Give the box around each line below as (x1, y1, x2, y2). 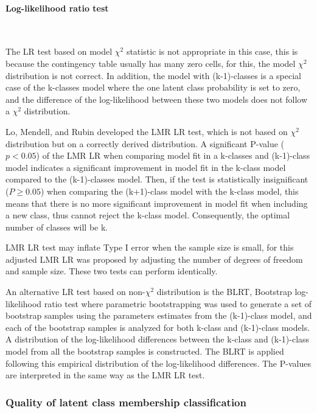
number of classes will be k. (5, 220, 108, 233)
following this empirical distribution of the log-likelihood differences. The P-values (5, 356, 311, 369)
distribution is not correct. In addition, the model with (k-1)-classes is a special (5, 69, 301, 82)
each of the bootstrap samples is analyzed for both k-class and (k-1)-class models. (5, 321, 310, 333)
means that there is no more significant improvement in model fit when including (5, 196, 308, 209)
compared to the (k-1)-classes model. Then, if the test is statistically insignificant (5, 173, 308, 186)
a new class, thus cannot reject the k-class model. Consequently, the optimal (5, 209, 290, 221)
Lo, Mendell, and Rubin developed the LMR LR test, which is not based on (5, 125, 288, 137)
